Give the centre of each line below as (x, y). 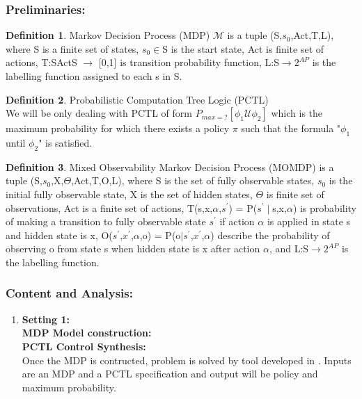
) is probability (325, 207)
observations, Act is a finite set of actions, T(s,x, (109, 207)
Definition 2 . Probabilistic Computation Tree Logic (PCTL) (137, 99)
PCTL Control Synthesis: (84, 346)
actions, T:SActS (41, 62)
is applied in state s (309, 221)
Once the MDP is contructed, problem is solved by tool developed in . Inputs (187, 360)
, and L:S (289, 249)
